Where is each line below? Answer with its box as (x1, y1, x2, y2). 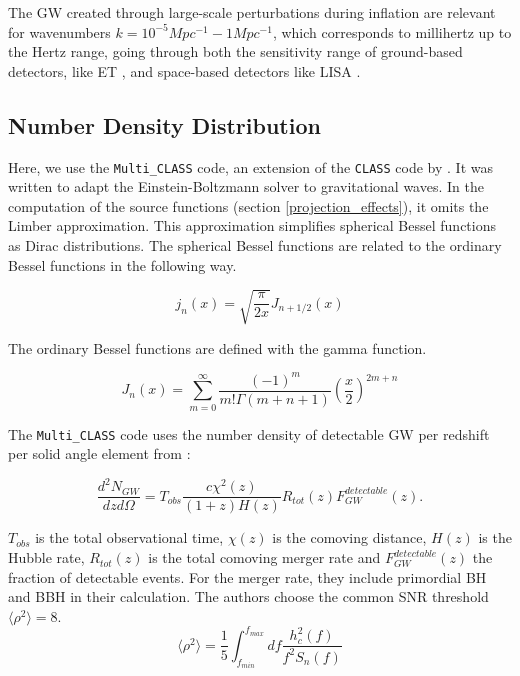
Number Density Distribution (8, 109, 321, 140)
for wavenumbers (8, 21, 111, 42)
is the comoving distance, (272, 527, 427, 548)
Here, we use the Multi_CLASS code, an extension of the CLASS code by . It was (8, 156, 493, 177)
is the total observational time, (35, 527, 224, 548)
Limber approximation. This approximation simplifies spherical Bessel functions (8, 215, 496, 236)
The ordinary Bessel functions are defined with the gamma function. (8, 337, 427, 358)
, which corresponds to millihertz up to (272, 21, 512, 42)
